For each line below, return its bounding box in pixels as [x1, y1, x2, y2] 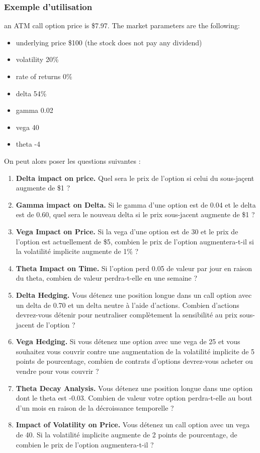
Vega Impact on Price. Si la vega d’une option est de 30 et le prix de [16, 226, 238, 236]
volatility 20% [16, 54, 59, 64]
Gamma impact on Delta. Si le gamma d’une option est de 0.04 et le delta [16, 199, 256, 210]
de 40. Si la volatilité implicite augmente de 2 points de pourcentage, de [16, 429, 237, 440]
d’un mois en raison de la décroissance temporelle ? [16, 402, 174, 413]
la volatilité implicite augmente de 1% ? [16, 246, 139, 256]
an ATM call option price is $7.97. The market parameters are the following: [4, 20, 240, 31]
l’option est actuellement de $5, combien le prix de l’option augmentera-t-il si [16, 236, 254, 246]
